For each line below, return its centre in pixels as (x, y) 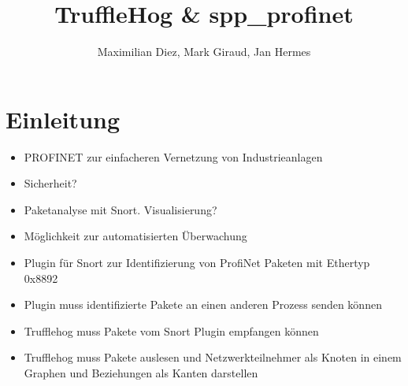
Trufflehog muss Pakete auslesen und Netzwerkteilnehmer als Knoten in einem (213, 357)
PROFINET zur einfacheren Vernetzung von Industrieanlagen (173, 156)
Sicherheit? (50, 183)
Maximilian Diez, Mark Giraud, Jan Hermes (204, 52)
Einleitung (63, 119)
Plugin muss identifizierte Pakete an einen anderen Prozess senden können (203, 304)
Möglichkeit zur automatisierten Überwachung (135, 236)
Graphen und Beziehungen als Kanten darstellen (141, 373)
